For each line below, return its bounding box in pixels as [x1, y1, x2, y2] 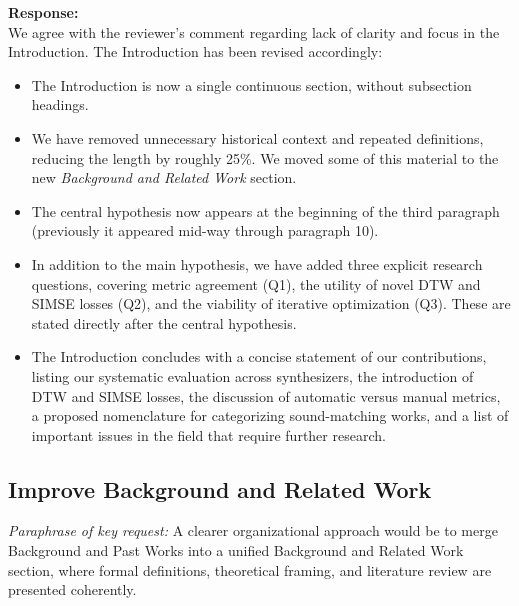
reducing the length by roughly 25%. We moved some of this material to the [31, 147, 499, 168]
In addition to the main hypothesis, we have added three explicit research [31, 253, 483, 274]
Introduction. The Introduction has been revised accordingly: [8, 41, 383, 62]
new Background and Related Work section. [31, 167, 297, 188]
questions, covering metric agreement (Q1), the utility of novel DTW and [31, 273, 481, 294]
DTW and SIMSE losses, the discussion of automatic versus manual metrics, [31, 385, 501, 406]
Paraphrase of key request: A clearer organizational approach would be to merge [8, 520, 498, 541]
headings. [31, 94, 89, 115]
